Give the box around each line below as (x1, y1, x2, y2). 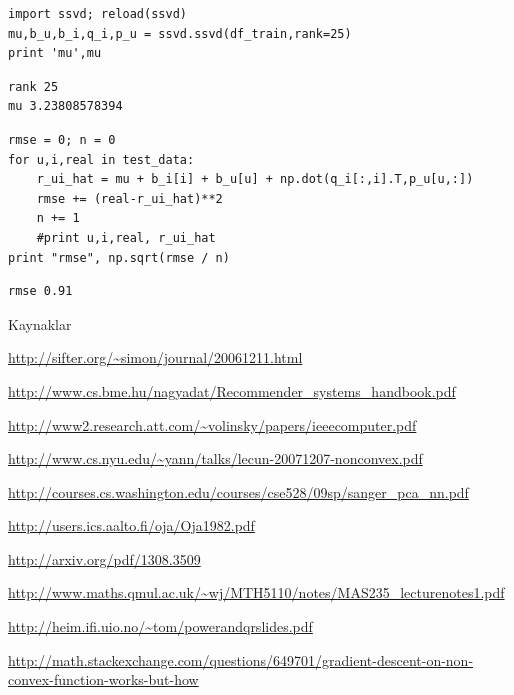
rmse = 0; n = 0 (8, 132, 116, 147)
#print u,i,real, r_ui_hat (36, 230, 216, 245)
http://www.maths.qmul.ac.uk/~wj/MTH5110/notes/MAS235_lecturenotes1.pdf (8, 582, 505, 603)
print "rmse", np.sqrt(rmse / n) (8, 250, 230, 265)
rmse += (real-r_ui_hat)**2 (36, 191, 223, 206)
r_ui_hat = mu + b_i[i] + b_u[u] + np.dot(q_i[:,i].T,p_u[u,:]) (36, 172, 474, 187)
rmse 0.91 (8, 284, 73, 299)
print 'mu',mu (8, 46, 102, 61)
